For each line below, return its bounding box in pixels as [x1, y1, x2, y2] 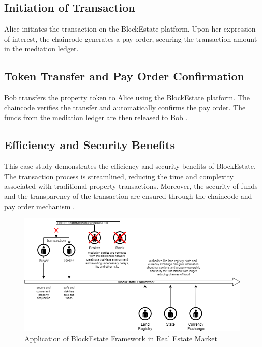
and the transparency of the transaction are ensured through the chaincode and [4, 190, 252, 201]
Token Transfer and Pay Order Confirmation [4, 68, 244, 84]
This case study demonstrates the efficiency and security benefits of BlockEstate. [4, 161, 256, 171]
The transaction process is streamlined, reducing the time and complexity [4, 170, 234, 181]
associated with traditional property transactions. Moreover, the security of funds [4, 181, 258, 191]
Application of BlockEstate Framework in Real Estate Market [24, 333, 217, 343]
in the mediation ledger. [4, 43, 79, 54]
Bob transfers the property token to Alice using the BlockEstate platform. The [4, 92, 250, 103]
